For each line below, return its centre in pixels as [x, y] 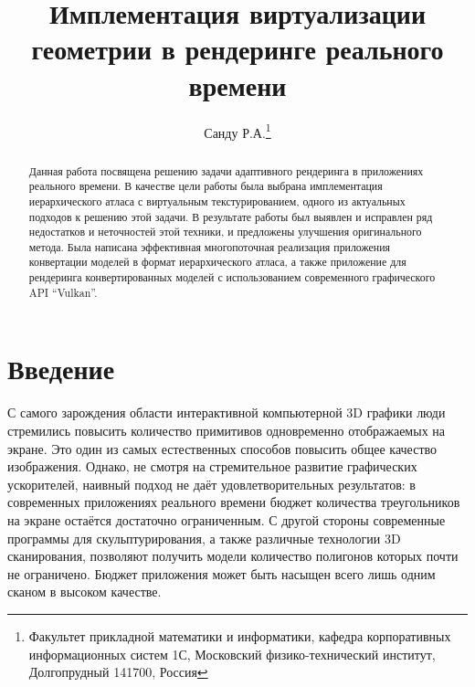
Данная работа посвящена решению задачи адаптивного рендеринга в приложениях [226, 170]
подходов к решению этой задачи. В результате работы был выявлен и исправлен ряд [231, 216]
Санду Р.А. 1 [237, 131]
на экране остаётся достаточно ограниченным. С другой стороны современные [227, 519]
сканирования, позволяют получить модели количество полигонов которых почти [233, 556]
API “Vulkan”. [63, 292]
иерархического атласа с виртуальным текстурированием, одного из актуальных [217, 201]
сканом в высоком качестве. [84, 592]
